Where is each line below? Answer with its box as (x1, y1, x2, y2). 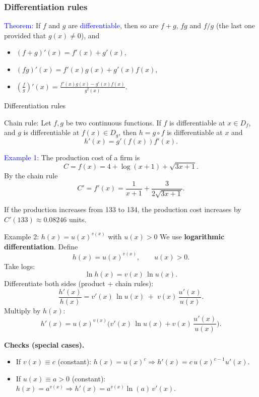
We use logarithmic (160, 231, 225, 241)
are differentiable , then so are (68, 20, 159, 31)
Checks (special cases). (4, 339, 85, 350)
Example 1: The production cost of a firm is (4, 152, 140, 162)
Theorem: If (4, 20, 41, 31)
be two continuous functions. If (66, 117, 161, 127)
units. (69, 214, 87, 224)
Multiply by (4, 305, 41, 315)
